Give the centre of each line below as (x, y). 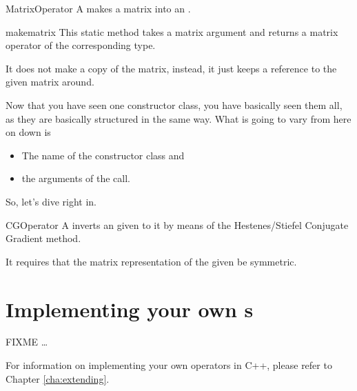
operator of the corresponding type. (81, 45)
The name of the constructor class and (103, 155)
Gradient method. (43, 238)
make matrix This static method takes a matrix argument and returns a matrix (172, 31)
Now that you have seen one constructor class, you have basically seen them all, (174, 104)
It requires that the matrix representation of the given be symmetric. (151, 261)
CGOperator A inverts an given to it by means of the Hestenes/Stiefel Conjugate (177, 224)
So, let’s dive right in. (51, 201)
